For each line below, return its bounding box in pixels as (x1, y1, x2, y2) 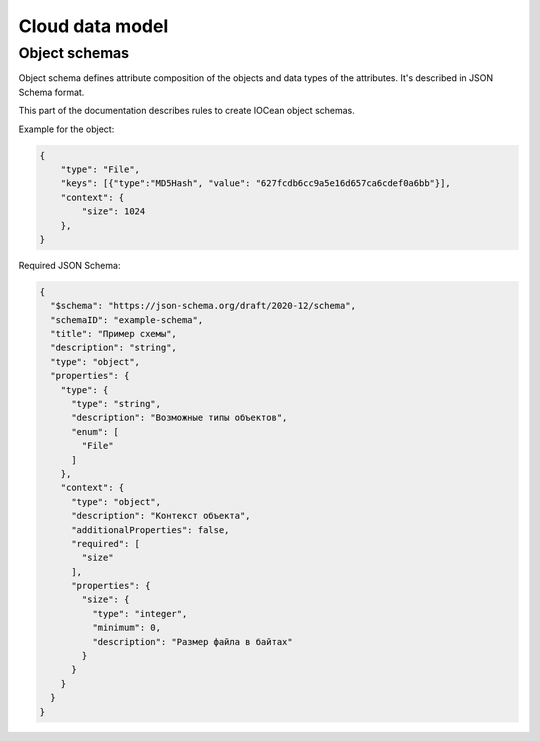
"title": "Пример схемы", (50, 328, 177, 340)
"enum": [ (71, 426, 120, 437)
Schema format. (18, 86, 85, 98)
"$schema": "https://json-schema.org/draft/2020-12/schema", (50, 300, 357, 312)
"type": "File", (60, 163, 140, 175)
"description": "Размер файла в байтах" (91, 636, 294, 647)
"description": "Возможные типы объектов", (71, 412, 288, 424)
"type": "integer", (91, 608, 188, 619)
